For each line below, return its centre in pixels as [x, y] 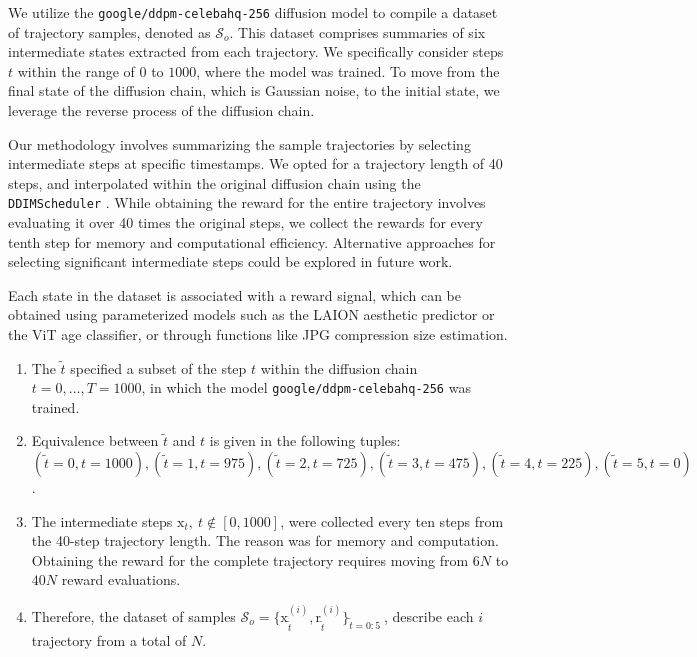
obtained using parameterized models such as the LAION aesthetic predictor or [251, 314]
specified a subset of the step [158, 367]
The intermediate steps [102, 520]
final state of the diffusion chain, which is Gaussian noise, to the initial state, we [254, 90]
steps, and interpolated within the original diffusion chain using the [214, 182]
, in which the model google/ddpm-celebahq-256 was [306, 387]
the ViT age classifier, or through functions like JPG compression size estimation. [258, 334]
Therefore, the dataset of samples [133, 615]
